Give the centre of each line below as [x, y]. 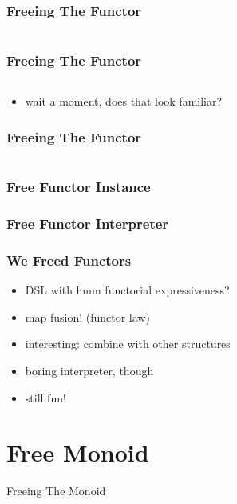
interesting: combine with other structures [128, 344]
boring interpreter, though [89, 370]
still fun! [45, 397]
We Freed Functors [69, 260]
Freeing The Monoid [56, 491]
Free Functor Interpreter [88, 224]
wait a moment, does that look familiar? [124, 101]
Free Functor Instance [79, 187]
